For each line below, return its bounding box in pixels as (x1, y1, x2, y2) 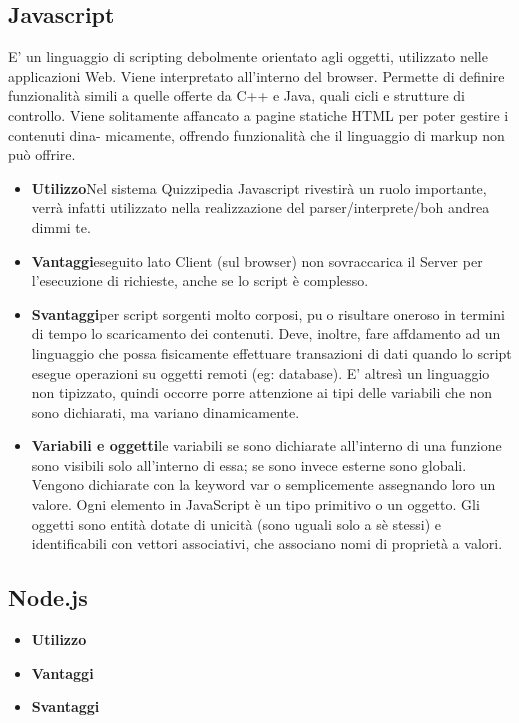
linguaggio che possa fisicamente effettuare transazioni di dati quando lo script (31, 342, 512, 363)
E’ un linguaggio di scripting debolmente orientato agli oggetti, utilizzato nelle (8, 46, 488, 67)
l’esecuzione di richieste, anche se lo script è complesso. (31, 270, 369, 291)
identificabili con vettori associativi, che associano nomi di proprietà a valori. (31, 533, 503, 554)
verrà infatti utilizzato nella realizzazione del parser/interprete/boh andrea (31, 197, 490, 218)
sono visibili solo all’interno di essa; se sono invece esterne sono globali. (31, 454, 467, 475)
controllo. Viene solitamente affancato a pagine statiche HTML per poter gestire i (8, 104, 509, 125)
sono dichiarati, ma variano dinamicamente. (31, 401, 300, 422)
